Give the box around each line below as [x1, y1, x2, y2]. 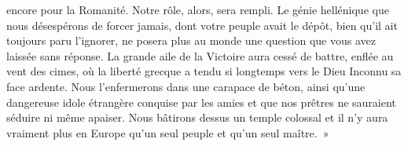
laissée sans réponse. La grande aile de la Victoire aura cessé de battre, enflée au [6, 47, 394, 64]
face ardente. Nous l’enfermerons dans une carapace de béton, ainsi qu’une [6, 78, 366, 94]
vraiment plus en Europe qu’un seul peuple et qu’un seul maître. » [6, 124, 329, 141]
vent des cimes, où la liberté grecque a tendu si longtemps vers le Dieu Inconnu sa [6, 63, 402, 79]
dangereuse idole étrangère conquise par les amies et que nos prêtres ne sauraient [6, 93, 396, 110]
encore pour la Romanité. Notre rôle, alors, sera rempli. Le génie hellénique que [6, 2, 389, 17]
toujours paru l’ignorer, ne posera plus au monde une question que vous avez [6, 32, 376, 49]
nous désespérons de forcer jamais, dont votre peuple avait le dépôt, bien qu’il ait [6, 16, 398, 33]
